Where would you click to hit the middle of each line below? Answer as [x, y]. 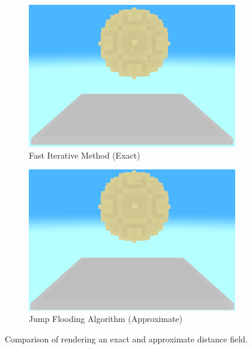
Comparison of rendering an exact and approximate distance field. [126, 338]
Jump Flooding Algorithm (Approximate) [106, 319]
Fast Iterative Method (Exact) [85, 155]
